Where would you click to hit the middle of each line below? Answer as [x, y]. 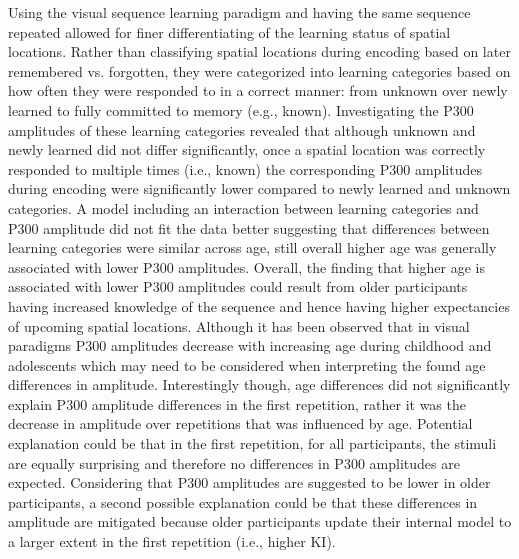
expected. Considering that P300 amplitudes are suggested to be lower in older [249, 482]
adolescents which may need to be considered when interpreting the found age [247, 364]
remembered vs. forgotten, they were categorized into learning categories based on [259, 70]
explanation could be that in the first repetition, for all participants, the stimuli [252, 443]
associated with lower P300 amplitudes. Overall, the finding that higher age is [247, 266]
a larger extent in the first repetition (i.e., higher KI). [172, 541]
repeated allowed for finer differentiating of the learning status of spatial [229, 31]
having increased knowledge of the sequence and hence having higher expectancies [259, 305]
